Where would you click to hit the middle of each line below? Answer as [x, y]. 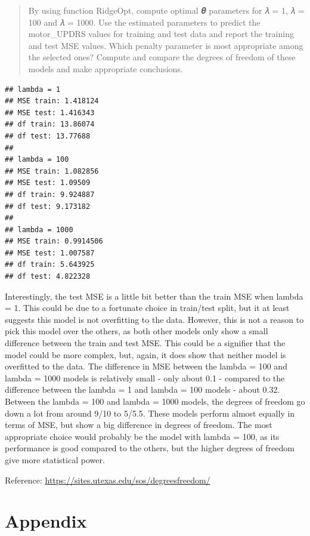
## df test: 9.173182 [48, 206]
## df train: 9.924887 [50, 194]
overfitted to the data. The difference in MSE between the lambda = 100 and [146, 366]
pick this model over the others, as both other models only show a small [137, 331]
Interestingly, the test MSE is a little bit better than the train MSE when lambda [154, 296]
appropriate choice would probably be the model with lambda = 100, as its [142, 436]
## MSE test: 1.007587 [50, 253]
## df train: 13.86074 [50, 124]
